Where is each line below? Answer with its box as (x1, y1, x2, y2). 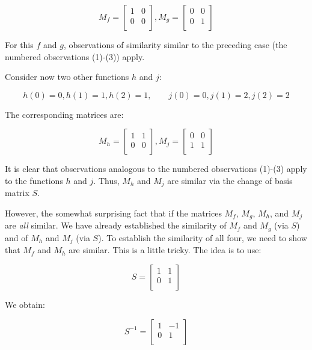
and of (5, 231, 28, 244)
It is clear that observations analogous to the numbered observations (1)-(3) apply (5, 162, 307, 175)
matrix (5, 186, 29, 199)
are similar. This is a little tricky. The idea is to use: (69, 244, 262, 256)
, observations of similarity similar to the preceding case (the (63, 38, 287, 51)
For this (5, 38, 34, 51)
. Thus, (93, 174, 120, 186)
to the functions (5, 174, 63, 186)
